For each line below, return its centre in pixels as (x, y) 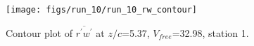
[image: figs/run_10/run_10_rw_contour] (102, 10)
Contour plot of (39, 32)
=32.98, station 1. (210, 32)
